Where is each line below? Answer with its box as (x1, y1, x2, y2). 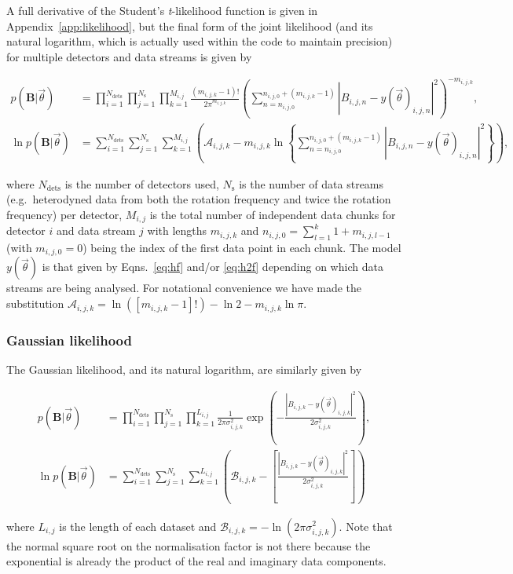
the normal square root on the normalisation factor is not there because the (6, 537, 371, 554)
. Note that (339, 517, 393, 534)
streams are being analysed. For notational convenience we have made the (6, 280, 362, 296)
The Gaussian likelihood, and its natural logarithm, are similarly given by (6, 361, 362, 378)
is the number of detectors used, (64, 175, 219, 192)
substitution (6, 295, 64, 312)
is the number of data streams (239, 175, 384, 192)
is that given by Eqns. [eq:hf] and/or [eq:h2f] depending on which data (42, 258, 383, 275)
